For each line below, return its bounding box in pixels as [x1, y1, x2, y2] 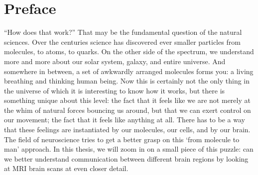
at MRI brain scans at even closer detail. [4, 163, 129, 174]
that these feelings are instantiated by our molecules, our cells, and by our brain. [4, 124, 251, 135]
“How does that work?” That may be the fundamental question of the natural [4, 27, 242, 37]
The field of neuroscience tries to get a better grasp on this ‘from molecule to [4, 134, 240, 144]
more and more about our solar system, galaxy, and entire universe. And [4, 56, 226, 66]
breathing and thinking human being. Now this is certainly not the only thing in [4, 76, 250, 86]
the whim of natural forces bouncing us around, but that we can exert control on [4, 104, 251, 115]
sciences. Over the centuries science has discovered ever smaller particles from [4, 36, 241, 47]
